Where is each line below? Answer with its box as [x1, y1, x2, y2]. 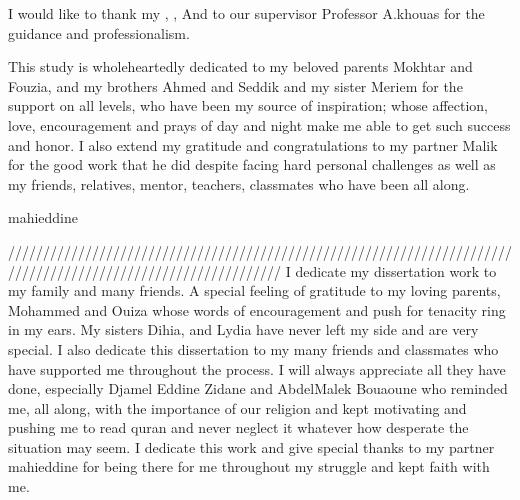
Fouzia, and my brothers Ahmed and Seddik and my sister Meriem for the [8, 75, 463, 96]
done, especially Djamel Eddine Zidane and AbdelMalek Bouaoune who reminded [8, 378, 508, 399]
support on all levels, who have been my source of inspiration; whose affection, [8, 95, 488, 116]
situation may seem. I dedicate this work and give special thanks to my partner [8, 436, 495, 457]
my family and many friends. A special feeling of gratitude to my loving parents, [8, 280, 501, 301]
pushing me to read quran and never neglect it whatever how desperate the [8, 417, 469, 438]
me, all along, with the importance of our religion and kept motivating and [8, 397, 467, 418]
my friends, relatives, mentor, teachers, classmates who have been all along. [8, 173, 470, 194]
